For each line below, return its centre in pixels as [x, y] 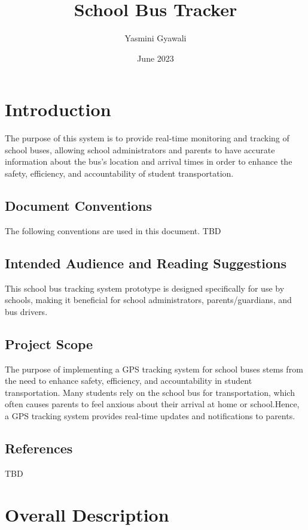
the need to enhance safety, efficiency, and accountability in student [129, 381]
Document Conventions [79, 206]
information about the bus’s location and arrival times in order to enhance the [149, 161]
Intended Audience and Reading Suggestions [146, 263]
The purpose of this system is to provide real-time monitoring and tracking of [147, 138]
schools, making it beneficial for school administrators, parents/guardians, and [148, 300]
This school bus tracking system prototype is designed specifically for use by [145, 288]
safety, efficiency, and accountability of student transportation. [119, 173]
